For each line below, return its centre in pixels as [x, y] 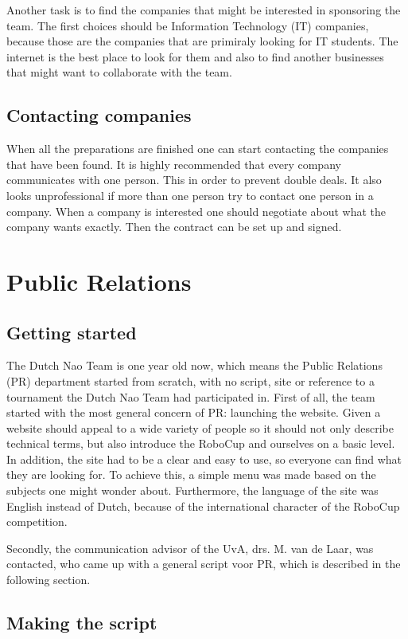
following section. [49, 580]
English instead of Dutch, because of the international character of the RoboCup [203, 506]
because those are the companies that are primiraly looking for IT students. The [202, 41]
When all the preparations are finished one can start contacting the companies [198, 149]
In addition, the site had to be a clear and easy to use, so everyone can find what [204, 459]
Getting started [72, 332]
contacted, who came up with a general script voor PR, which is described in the [204, 564]
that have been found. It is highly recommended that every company [174, 164]
